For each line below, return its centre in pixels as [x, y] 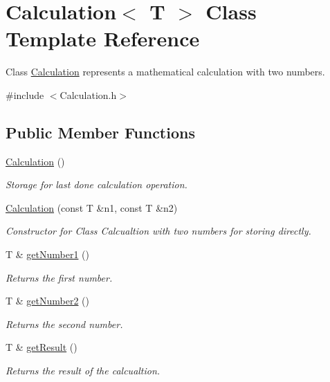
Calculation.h [88, 94]
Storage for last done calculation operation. [97, 184]
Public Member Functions [100, 132]
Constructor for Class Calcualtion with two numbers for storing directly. [158, 231]
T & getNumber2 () [47, 301]
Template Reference [103, 38]
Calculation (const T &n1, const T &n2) [92, 207]
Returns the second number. [64, 324]
